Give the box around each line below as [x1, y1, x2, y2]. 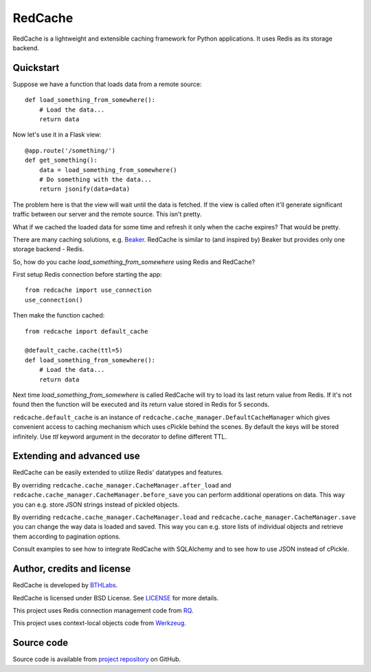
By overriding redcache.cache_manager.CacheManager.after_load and [12, 481, 232, 489]
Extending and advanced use [12, 450, 140, 462]
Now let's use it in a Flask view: [12, 131, 102, 139]
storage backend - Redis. [12, 245, 85, 253]
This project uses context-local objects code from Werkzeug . [12, 619, 187, 627]
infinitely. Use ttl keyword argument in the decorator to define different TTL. [12, 432, 227, 441]
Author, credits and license [12, 563, 131, 575]
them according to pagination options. [12, 532, 121, 540]
